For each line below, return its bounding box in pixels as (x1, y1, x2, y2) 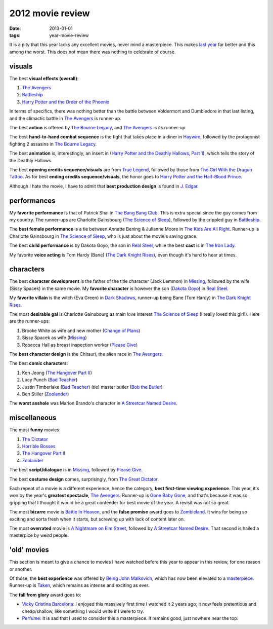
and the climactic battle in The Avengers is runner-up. (9, 115, 121, 121)
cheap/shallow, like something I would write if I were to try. (22, 608, 144, 614)
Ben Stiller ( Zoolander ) (22, 391, 69, 397)
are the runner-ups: (9, 318, 50, 324)
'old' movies (9, 545, 49, 554)
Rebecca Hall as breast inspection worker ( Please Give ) (22, 342, 138, 348)
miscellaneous (9, 414, 57, 422)
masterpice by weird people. (9, 532, 69, 538)
